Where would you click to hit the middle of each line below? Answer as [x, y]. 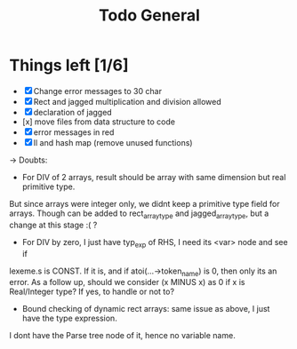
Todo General [149, 16]
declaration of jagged [73, 112]
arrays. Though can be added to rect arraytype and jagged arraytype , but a [139, 214]
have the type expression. [69, 318]
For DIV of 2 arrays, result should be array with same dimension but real [154, 177]
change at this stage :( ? [53, 225]
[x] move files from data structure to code [99, 122]
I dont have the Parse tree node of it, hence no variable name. [122, 336]
